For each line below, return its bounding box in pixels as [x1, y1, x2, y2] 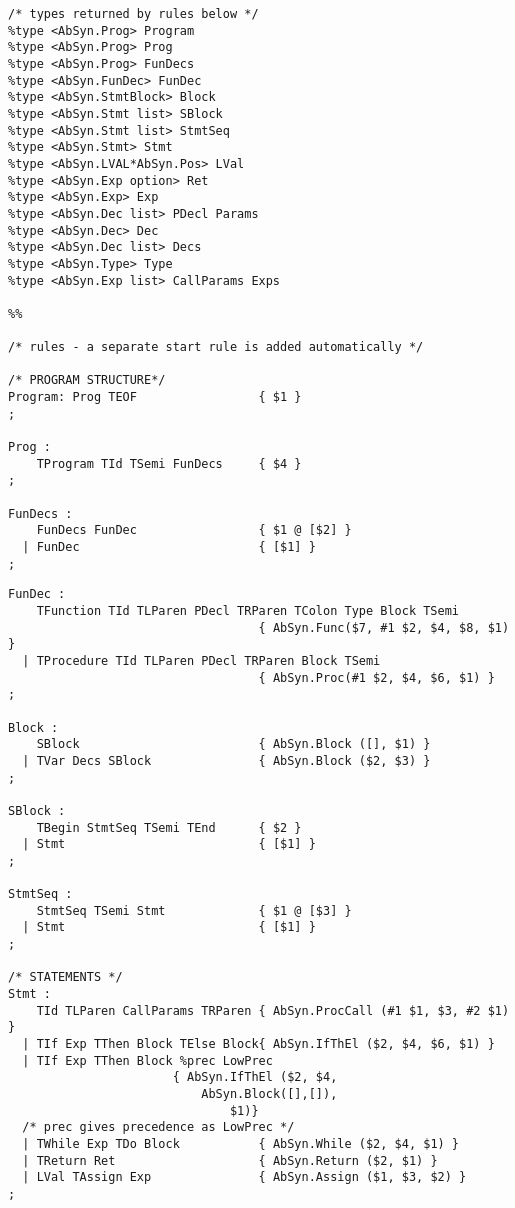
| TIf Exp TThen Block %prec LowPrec [22, 1053, 273, 1068]
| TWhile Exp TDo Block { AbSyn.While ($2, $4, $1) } [22, 1136, 460, 1151]
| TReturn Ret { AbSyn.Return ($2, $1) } [22, 1153, 438, 1168]
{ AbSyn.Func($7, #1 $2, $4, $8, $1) [258, 620, 510, 635]
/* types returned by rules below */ [8, 7, 259, 21]
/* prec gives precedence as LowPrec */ [22, 1120, 295, 1135]
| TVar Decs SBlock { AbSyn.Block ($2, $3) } [22, 753, 431, 768]
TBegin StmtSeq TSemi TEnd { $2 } [36, 820, 302, 835]
